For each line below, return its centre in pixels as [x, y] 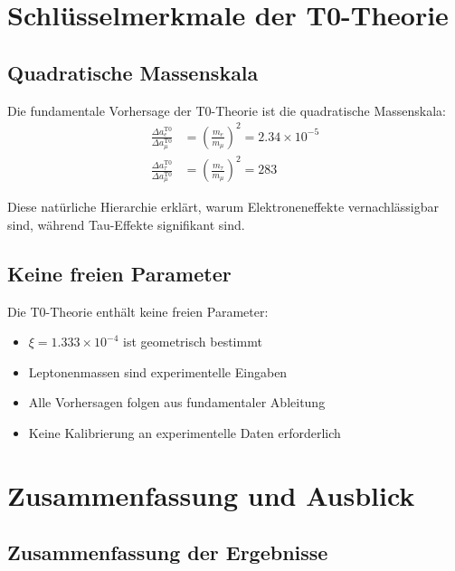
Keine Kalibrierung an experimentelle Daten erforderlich [185, 433]
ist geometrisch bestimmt [193, 342]
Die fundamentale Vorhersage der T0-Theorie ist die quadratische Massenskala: [227, 110]
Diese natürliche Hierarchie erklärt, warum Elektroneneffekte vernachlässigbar [223, 207]
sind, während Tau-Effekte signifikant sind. [126, 224]
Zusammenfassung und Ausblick [211, 495]
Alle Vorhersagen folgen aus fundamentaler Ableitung [177, 402]
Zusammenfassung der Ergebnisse [168, 552]
